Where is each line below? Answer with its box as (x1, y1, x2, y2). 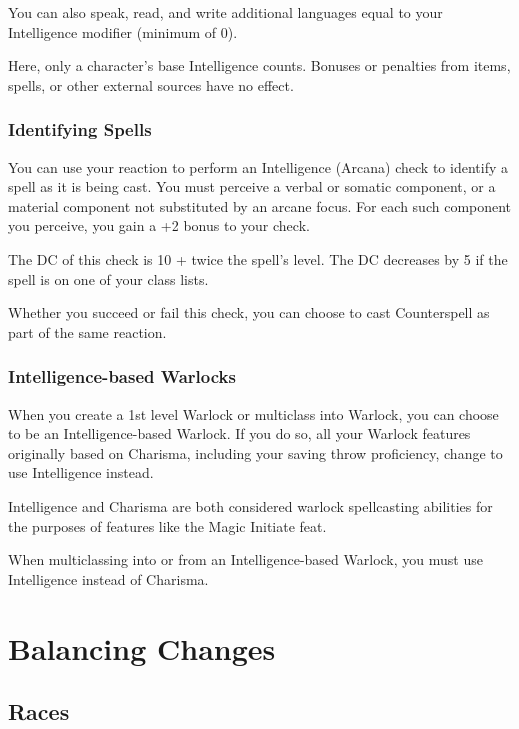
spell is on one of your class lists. (8, 268, 209, 289)
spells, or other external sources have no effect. (8, 74, 294, 95)
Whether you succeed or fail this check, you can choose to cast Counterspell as (8, 302, 490, 323)
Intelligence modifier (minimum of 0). (8, 21, 238, 42)
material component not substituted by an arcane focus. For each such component (8, 195, 512, 216)
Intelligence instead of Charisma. (8, 568, 209, 589)
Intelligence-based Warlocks (8, 364, 236, 389)
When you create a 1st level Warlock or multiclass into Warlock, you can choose (8, 403, 499, 424)
